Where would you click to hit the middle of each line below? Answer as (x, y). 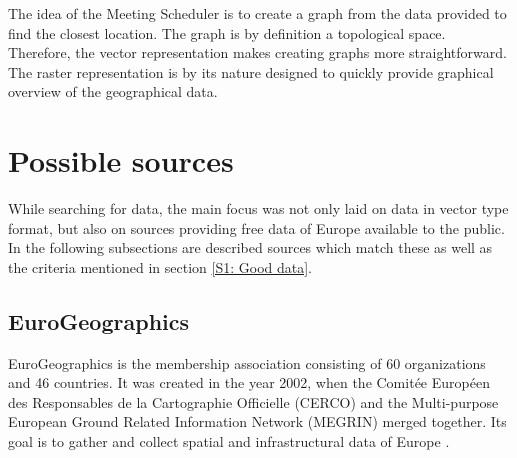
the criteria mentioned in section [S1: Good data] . (160, 266)
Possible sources (121, 160)
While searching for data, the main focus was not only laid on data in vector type (258, 208)
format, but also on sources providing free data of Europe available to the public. (256, 227)
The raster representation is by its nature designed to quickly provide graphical (251, 71)
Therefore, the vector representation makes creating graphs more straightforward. (257, 52)
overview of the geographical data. (113, 91)
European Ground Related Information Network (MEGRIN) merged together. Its (257, 421)
